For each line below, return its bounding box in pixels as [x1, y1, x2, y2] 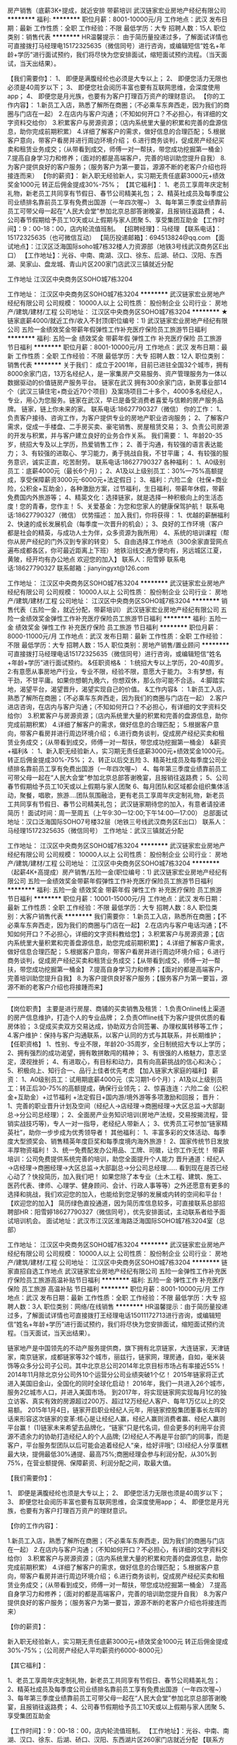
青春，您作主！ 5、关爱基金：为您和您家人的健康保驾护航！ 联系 [31, 502, 219, 510]
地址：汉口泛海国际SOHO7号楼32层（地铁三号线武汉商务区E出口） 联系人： [7, 817, 228, 826]
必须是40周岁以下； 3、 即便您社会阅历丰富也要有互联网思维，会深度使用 [7, 83, 221, 91]
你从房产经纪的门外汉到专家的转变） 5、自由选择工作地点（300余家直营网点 [7, 537, 229, 546]
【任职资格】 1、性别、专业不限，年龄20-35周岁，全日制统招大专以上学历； [7, 1040, 228, 1048]
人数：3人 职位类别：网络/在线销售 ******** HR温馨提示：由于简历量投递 [13, 1302, 228, 1310]
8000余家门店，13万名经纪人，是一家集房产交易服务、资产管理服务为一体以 [7, 370, 227, 378]
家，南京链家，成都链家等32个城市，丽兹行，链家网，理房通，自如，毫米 [7, 1353, 219, 1361]
